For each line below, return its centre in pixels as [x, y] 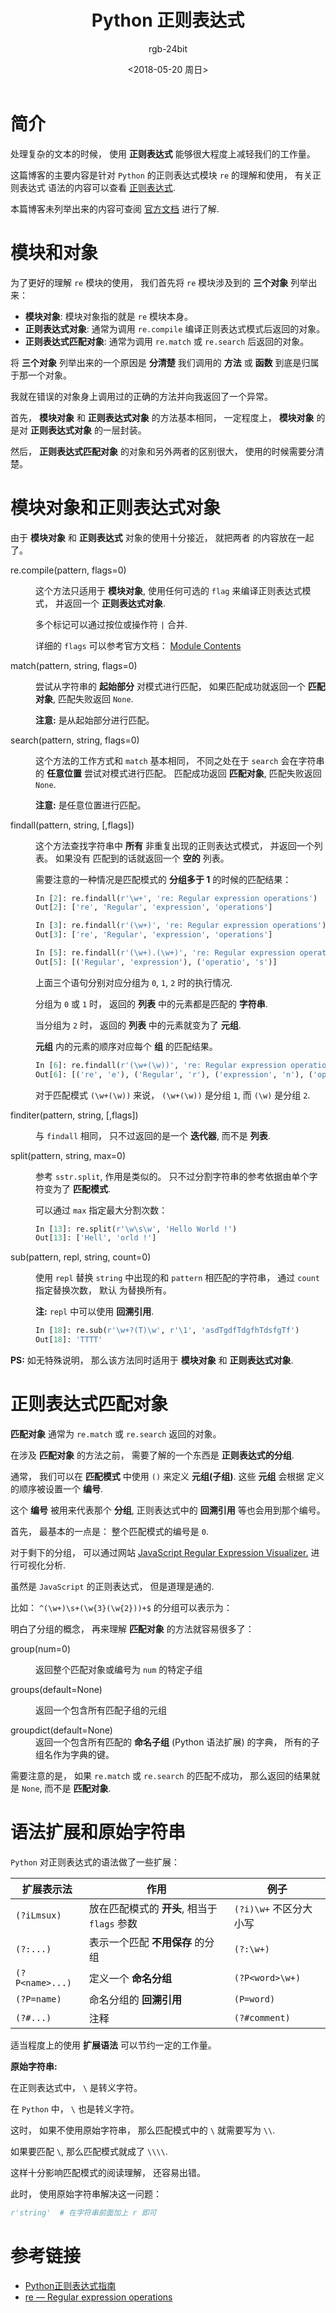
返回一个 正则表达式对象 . [114, 603]
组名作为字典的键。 [75, 1754]
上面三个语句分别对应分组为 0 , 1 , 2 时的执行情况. [134, 982]
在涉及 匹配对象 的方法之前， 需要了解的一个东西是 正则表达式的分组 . [152, 1455]
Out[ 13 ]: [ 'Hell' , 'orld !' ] [96, 1238]
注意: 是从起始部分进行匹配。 [95, 720]
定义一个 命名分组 [130, 1978]
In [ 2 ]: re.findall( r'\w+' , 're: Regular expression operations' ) [176, 898]
